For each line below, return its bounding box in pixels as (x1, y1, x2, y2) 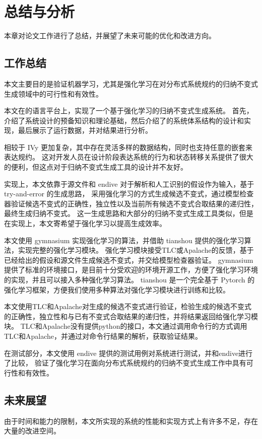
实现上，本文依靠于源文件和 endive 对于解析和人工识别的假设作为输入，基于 (4, 178, 254, 189)
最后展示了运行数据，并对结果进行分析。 (18, 125, 152, 135)
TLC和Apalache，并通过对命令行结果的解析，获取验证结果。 (4, 330, 202, 341)
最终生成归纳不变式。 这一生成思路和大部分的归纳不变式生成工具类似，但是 (4, 208, 253, 218)
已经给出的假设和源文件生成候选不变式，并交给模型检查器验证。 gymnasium (4, 254, 253, 265)
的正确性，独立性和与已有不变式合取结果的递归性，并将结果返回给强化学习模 (4, 311, 258, 321)
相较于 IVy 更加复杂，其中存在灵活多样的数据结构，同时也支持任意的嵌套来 (4, 141, 253, 152)
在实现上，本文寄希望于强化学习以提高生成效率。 (4, 218, 166, 229)
